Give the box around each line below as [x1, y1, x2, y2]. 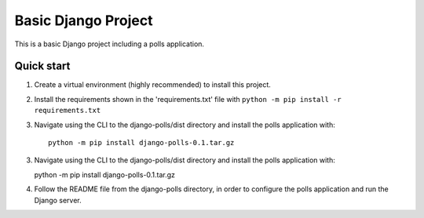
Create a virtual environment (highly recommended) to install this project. [34, 80, 271, 89]
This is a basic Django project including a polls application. [14, 39, 204, 49]
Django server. [34, 195, 82, 205]
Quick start [14, 60, 71, 73]
